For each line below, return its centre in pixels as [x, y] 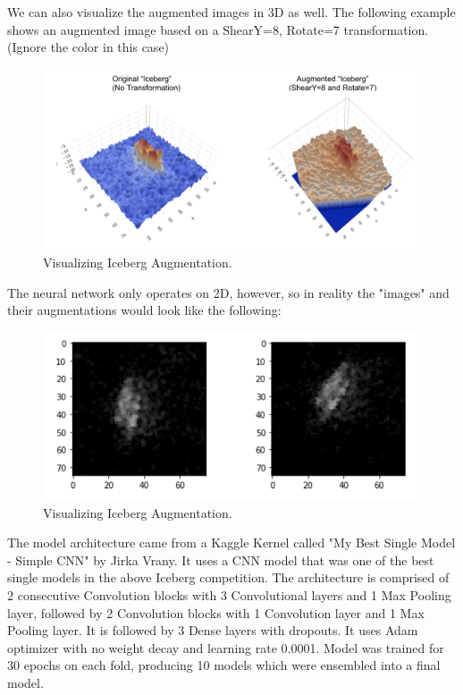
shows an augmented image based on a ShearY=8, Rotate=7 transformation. [218, 29]
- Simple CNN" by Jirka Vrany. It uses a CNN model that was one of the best [221, 559]
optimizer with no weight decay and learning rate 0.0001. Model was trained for [226, 647]
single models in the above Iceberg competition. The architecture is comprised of [228, 577]
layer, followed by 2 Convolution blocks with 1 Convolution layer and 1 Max [216, 612]
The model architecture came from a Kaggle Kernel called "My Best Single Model [231, 542]
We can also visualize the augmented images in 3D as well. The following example [231, 12]
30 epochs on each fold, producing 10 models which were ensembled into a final [224, 665]
